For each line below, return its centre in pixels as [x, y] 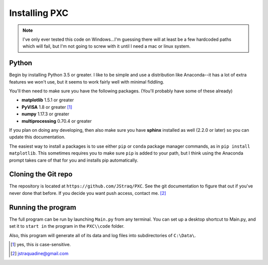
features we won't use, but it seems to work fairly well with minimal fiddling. [87, 82]
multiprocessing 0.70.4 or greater [57, 121]
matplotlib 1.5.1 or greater [48, 100]
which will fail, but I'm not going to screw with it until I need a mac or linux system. [106, 46]
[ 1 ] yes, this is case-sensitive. [41, 244]
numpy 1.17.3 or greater [45, 114]
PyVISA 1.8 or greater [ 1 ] [47, 107]
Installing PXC [39, 13]
